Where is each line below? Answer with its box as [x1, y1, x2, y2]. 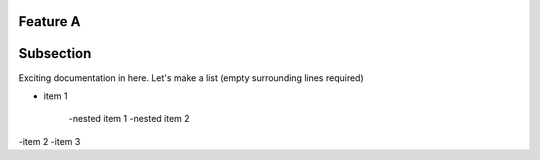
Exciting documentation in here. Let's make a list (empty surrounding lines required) [18, 71, 364, 84]
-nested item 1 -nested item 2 [68, 113, 190, 125]
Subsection [18, 45, 92, 62]
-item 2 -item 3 [18, 135, 81, 147]
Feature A [18, 13, 81, 30]
